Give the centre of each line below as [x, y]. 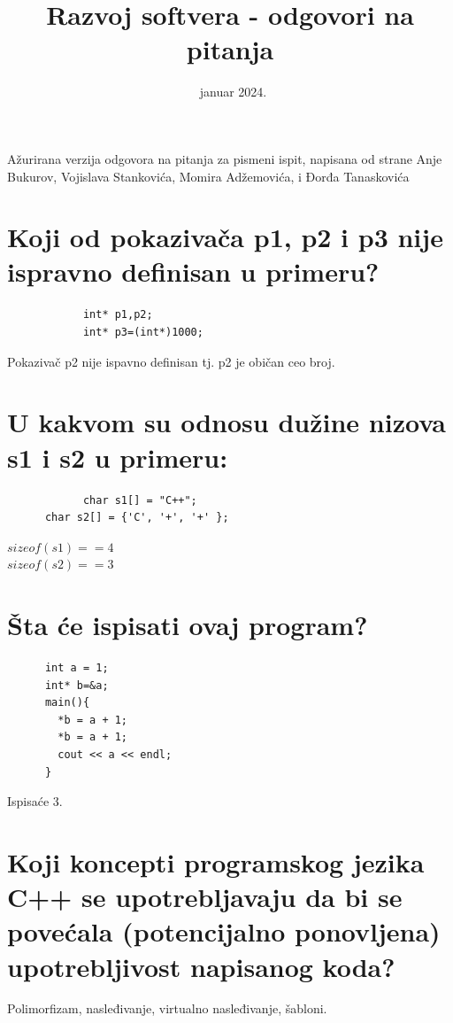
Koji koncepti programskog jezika [216, 861]
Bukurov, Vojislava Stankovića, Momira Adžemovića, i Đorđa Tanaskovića [208, 176]
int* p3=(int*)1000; [143, 332]
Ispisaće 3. [35, 801]
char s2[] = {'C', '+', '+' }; [137, 518]
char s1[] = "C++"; [140, 500]
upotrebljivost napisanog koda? [201, 966]
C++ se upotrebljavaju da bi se [205, 897]
